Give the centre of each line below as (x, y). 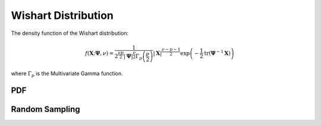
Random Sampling (45, 109)
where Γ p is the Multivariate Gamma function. (67, 74)
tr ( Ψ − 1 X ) (218, 53)
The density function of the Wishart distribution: (70, 33)
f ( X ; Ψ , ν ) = (100, 53)
